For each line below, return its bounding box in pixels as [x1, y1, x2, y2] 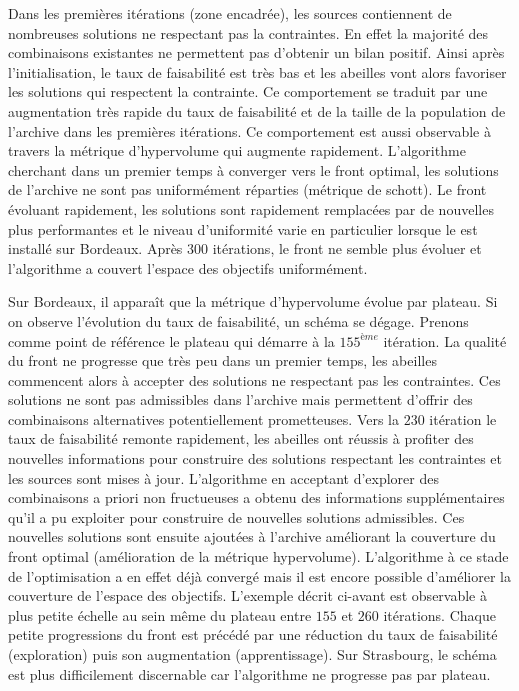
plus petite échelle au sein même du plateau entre [8, 604, 312, 625]
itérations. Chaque [383, 604, 496, 625]
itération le [429, 408, 497, 429]
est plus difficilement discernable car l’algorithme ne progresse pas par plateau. [8, 663, 491, 684]
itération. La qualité [383, 330, 507, 351]
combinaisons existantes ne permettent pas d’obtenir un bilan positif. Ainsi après [8, 42, 505, 63]
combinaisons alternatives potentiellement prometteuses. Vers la [8, 408, 399, 429]
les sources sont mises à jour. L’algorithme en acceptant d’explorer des [8, 467, 439, 488]
